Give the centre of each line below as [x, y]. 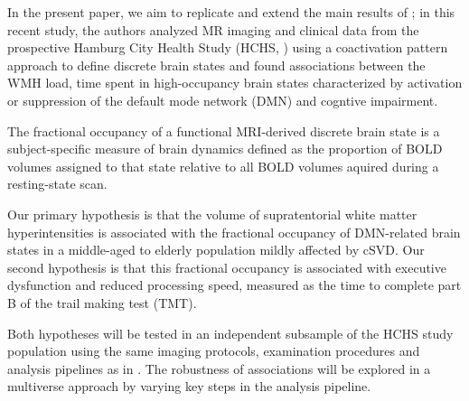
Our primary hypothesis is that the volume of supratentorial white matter [212, 214]
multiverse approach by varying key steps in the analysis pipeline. [189, 386]
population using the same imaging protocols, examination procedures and [214, 351]
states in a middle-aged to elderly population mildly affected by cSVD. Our [216, 250]
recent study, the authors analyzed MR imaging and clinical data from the [213, 29]
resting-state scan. [57, 184]
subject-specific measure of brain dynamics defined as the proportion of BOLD [225, 149]
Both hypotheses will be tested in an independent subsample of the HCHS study [230, 333]
